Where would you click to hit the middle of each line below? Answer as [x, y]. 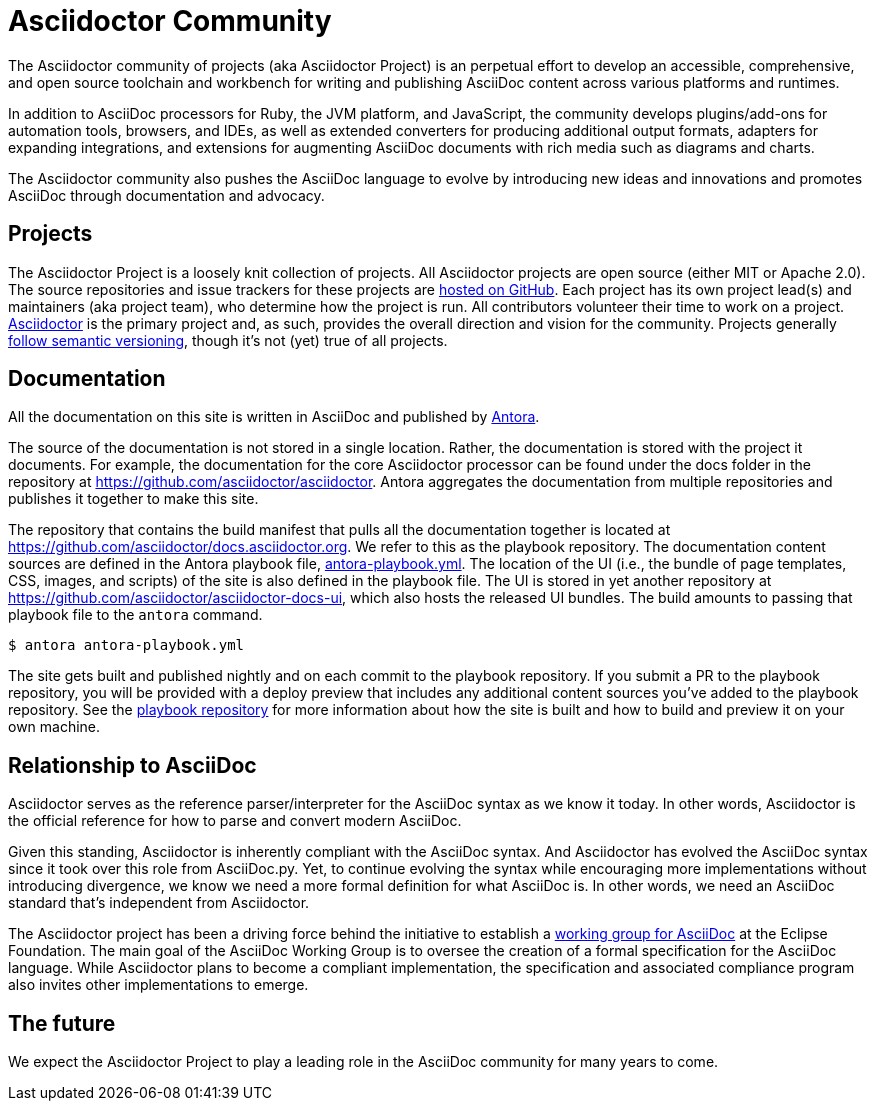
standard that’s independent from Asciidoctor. [159, 903]
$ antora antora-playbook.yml [126, 645]
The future [62, 1023]
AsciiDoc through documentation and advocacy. [166, 195]
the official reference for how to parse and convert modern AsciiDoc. [235, 821]
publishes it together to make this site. [133, 499]
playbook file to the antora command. [135, 615]
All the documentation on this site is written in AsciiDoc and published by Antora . [274, 417]
